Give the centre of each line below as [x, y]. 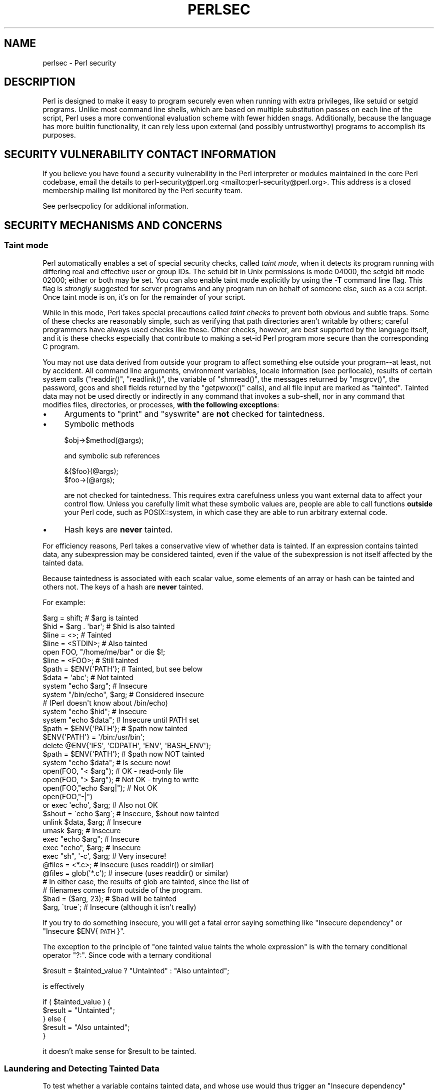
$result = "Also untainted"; [86, 1027]
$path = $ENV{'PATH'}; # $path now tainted [115, 728]
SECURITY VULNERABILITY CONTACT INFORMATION [140, 154]
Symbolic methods [99, 424]
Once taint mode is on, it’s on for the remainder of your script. [144, 297]
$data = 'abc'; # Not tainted [88, 677]
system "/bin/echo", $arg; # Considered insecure [123, 694]
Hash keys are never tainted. [118, 529]
